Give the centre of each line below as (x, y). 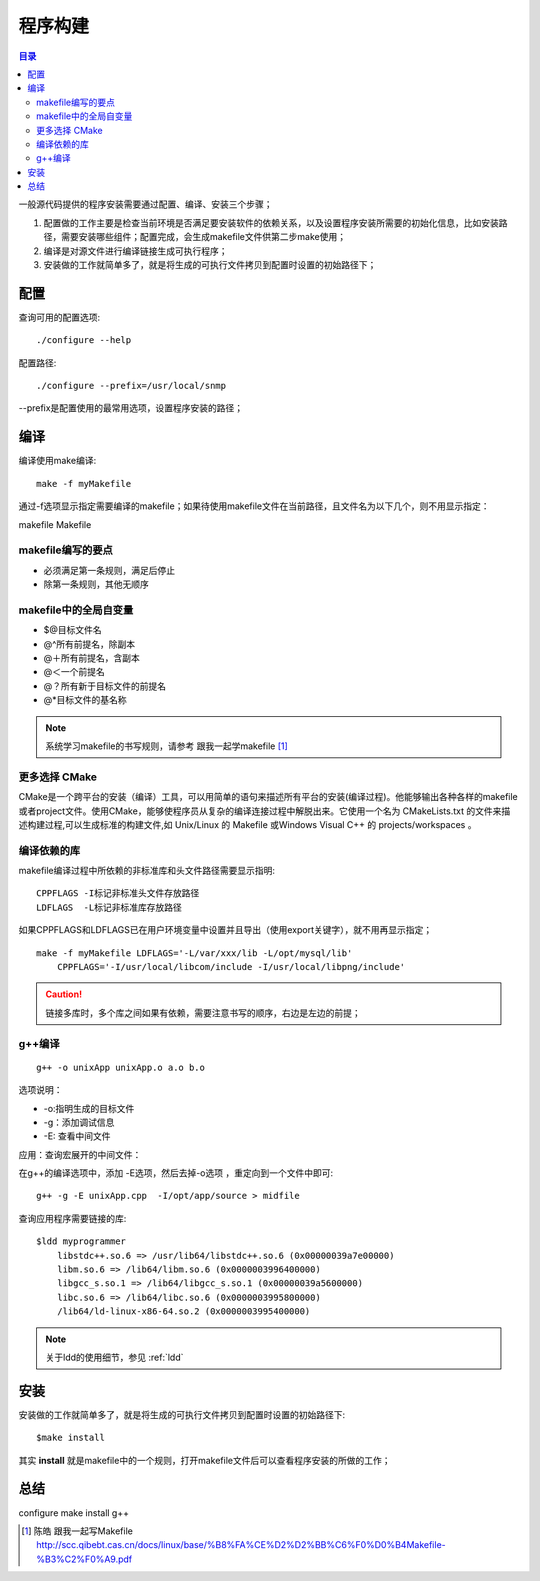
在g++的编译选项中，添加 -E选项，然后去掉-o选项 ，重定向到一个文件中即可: (176, 1173)
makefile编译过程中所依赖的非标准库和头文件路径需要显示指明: (146, 871)
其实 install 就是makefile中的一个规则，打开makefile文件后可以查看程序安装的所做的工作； (204, 1460)
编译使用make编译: (57, 461)
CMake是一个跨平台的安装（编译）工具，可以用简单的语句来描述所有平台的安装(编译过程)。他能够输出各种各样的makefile (268, 797)
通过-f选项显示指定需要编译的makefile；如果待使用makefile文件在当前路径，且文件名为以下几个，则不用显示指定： (254, 506)
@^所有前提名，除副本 (89, 644)
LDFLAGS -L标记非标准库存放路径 (109, 907)
